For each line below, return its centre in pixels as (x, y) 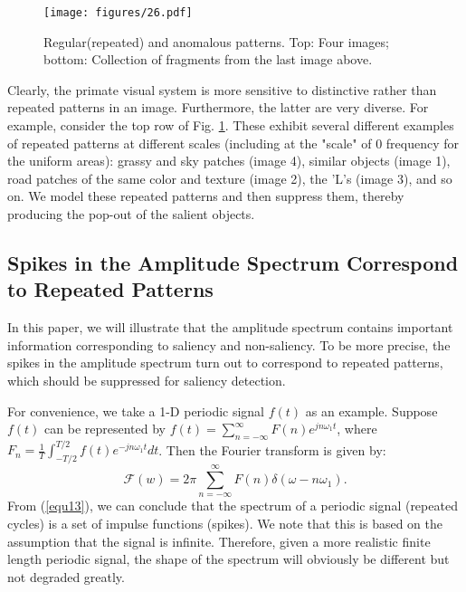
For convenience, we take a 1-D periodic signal (136, 411)
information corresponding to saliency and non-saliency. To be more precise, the (229, 344)
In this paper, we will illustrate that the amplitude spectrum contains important (230, 327)
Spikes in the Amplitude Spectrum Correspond (233, 262)
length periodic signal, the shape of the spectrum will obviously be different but (228, 559)
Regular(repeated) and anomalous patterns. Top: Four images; (216, 41)
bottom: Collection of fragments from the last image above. (208, 59)
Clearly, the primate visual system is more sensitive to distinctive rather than (222, 89)
